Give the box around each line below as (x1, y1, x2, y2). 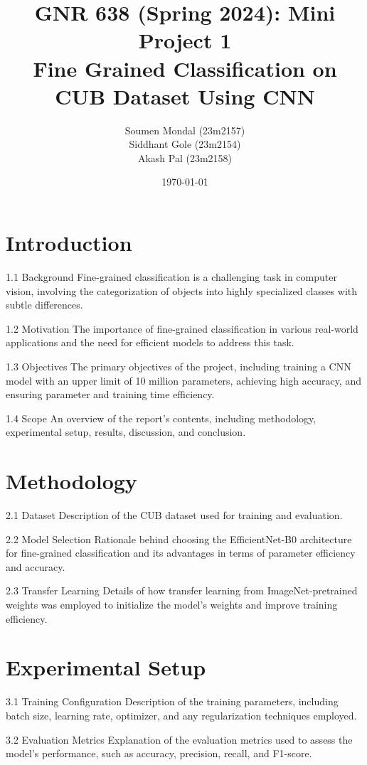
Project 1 (138, 26, 232, 55)
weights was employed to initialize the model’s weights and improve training (6, 597, 338, 612)
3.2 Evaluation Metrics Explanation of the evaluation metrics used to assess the (6, 732, 353, 747)
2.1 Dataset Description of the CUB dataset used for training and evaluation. (6, 508, 343, 523)
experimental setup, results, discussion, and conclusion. (6, 424, 246, 439)
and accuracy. (6, 559, 65, 574)
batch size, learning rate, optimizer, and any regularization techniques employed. (6, 707, 357, 722)
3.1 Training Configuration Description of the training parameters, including (6, 694, 339, 709)
